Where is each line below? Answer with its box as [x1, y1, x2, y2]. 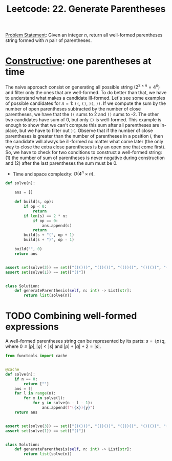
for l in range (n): [14, 391, 56, 396]
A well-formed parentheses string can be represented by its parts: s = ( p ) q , [5, 338, 166, 344]
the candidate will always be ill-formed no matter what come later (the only [5, 138, 164, 144]
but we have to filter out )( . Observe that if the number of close [19, 127, 153, 134]
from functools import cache [5, 354, 68, 359]
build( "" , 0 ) [14, 247, 42, 252]
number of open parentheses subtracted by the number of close [5, 105, 141, 112]
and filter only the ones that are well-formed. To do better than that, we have [5, 89, 167, 95]
